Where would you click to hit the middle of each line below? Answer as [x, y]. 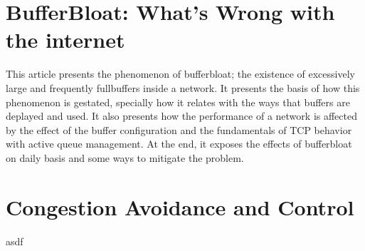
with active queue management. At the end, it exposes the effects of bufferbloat [179, 144]
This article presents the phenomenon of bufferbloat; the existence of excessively [180, 74]
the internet [65, 40]
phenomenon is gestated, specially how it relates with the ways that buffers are [178, 102]
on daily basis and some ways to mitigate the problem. [125, 157]
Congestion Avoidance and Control [180, 206]
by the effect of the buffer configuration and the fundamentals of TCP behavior [179, 129]
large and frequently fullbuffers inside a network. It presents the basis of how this [183, 87]
